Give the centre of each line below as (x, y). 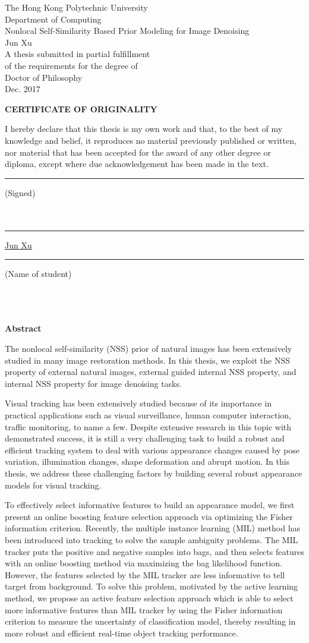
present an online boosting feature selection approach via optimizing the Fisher (149, 516)
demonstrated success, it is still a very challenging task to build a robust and (145, 438)
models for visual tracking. (53, 485)
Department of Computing (53, 19)
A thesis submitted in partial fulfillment (78, 54)
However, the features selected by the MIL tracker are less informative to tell (145, 574)
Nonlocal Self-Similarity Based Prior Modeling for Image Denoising (127, 31)
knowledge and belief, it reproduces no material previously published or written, (151, 140)
